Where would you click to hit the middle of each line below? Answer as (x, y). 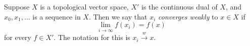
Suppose (17, 6)
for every (18, 37)
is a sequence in (57, 16)
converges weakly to (188, 16)
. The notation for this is (92, 37)
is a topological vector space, (84, 6)
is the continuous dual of (180, 6)
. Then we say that (118, 16)
